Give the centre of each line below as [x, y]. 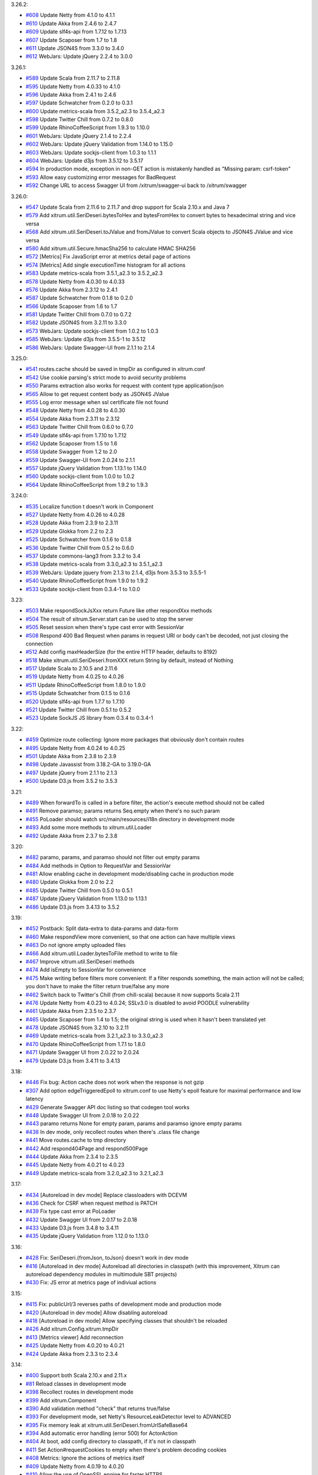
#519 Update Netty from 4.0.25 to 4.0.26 [75, 677]
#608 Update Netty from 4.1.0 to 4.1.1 [70, 15]
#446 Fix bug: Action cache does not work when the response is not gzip [115, 1082]
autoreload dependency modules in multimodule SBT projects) [101, 1274]
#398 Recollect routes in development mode [79, 1392]
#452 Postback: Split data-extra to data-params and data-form [102, 929]
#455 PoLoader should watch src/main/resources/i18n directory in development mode [130, 819]
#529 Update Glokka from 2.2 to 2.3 [69, 531]
